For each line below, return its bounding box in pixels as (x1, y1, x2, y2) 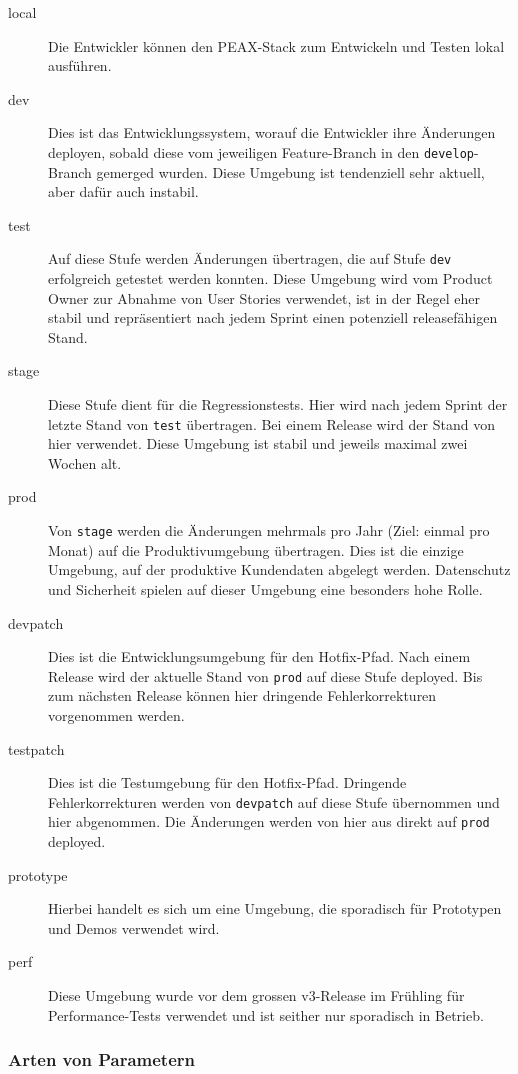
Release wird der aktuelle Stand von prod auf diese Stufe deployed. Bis (48, 665, 483, 686)
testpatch (8, 738, 65, 759)
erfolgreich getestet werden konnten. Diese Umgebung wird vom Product (48, 268, 493, 289)
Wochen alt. (48, 452, 122, 473)
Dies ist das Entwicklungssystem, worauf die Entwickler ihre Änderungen (48, 122, 496, 143)
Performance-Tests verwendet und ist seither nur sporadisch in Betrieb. (48, 1004, 484, 1025)
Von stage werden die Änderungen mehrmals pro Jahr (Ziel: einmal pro (48, 520, 490, 541)
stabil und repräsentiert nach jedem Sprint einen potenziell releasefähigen (48, 307, 498, 328)
